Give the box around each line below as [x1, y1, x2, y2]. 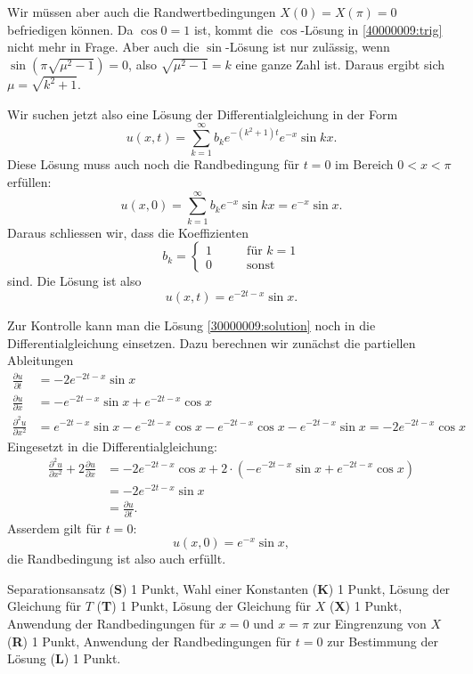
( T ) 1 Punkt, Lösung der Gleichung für [96, 597, 312, 615]
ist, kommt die [193, 20, 273, 38]
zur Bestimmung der [327, 631, 438, 650]
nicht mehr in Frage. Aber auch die [7, 37, 200, 56]
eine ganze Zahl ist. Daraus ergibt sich [235, 54, 444, 73]
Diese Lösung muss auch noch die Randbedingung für [7, 155, 300, 174]
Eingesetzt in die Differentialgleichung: [7, 436, 217, 455]
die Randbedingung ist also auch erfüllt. [7, 549, 226, 568]
